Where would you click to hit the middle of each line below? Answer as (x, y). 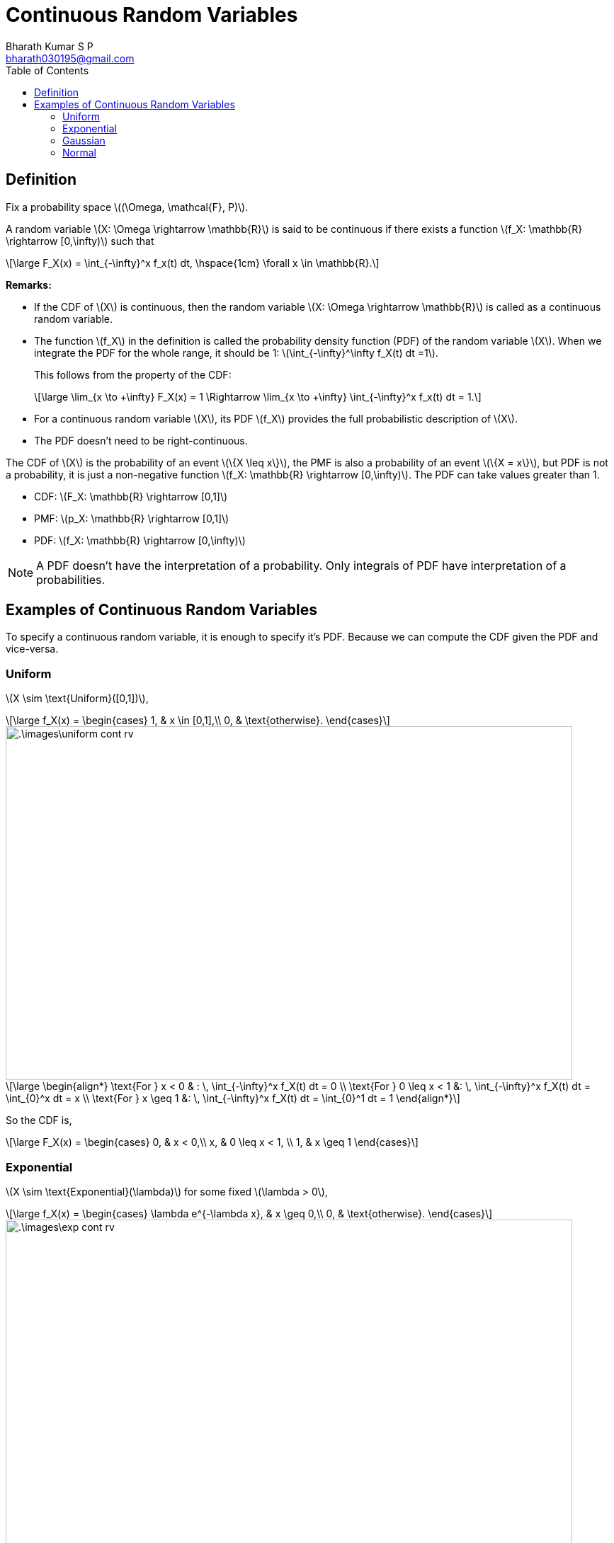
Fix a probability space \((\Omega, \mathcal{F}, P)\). (127, 207)
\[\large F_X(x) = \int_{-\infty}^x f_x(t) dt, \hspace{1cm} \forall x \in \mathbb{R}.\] (193, 263)
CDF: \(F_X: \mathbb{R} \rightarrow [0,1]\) (131, 496)
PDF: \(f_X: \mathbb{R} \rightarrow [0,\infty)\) (140, 540)
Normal (79, 152)
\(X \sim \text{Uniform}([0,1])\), (77, 699)
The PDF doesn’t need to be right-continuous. (141, 440)
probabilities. (71, 579)
